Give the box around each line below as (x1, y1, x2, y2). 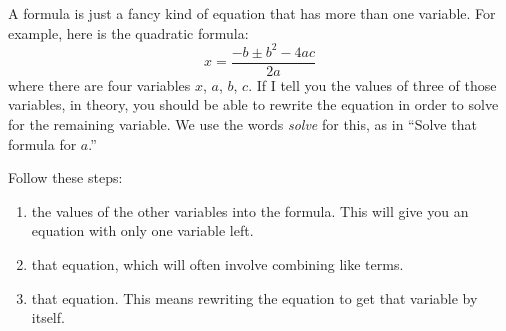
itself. (31, 307, 65, 328)
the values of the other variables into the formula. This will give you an (31, 200, 469, 221)
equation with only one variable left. (31, 220, 254, 241)
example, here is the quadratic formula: (8, 22, 249, 43)
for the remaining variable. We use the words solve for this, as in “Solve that (8, 113, 477, 134)
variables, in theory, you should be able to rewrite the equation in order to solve (8, 94, 499, 115)
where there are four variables (8, 74, 191, 95)
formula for (8, 133, 77, 154)
